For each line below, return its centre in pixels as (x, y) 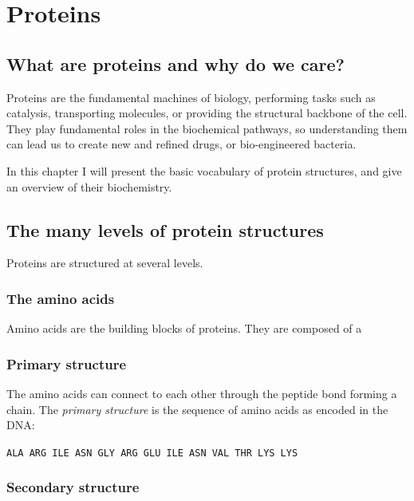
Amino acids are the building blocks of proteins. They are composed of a (184, 328)
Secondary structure (73, 487)
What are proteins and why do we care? (175, 63)
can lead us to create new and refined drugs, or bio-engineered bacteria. (181, 144)
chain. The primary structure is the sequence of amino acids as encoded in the (197, 409)
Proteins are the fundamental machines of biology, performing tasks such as (191, 97)
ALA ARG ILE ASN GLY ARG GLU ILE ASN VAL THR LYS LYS (152, 453)
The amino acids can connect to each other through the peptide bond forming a (202, 393)
